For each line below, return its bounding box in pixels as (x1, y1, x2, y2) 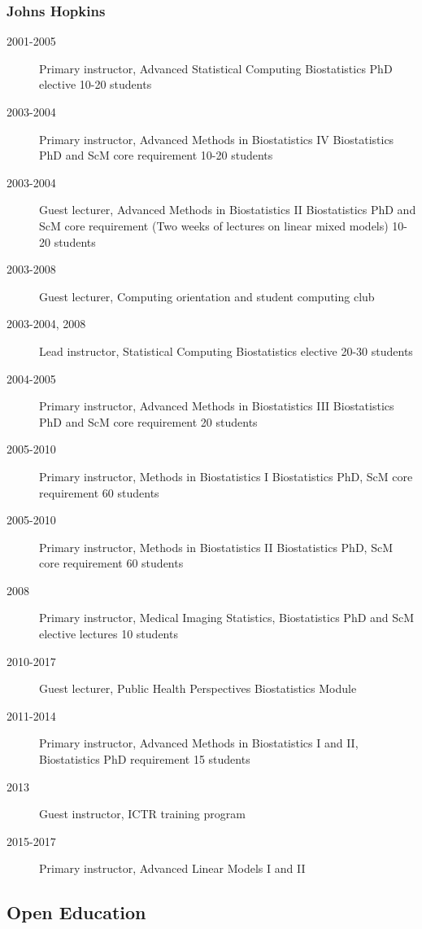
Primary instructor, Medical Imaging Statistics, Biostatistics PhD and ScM (39, 609, 415, 626)
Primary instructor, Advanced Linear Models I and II (39, 860, 306, 877)
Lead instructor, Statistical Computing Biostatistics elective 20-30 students (39, 342, 413, 359)
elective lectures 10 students (39, 625, 178, 642)
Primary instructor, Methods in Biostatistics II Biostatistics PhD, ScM (39, 538, 393, 555)
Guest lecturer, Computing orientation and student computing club (39, 287, 375, 305)
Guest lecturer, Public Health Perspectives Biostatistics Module (39, 680, 357, 697)
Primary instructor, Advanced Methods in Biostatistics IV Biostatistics (39, 130, 394, 147)
